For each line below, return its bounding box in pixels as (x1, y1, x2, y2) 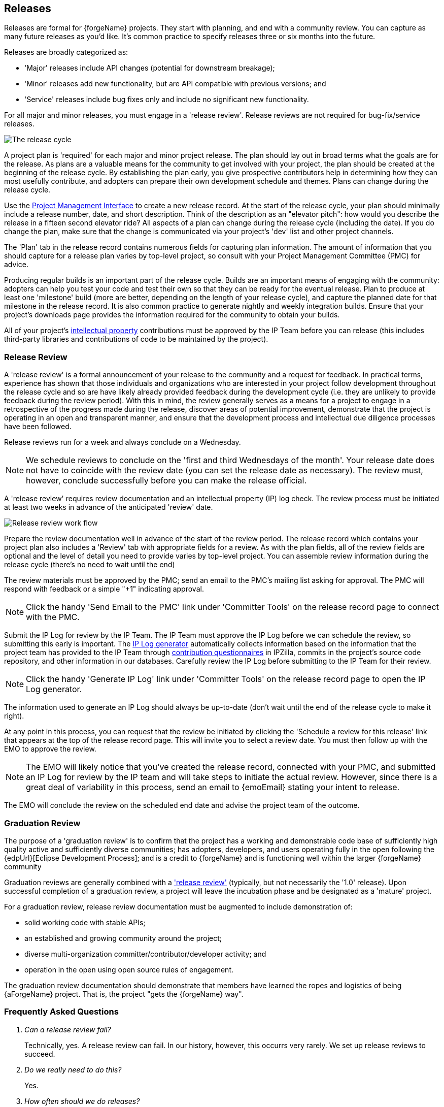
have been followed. (4, 422, 72, 431)
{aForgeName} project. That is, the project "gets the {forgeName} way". (4, 989, 244, 998)
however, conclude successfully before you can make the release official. (26, 475, 307, 486)
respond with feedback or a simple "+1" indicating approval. (4, 584, 204, 594)
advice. (4, 260, 28, 269)
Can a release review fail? (24, 1025, 111, 1034)
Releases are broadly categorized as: (4, 48, 128, 57)
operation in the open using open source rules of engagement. (24, 965, 234, 974)
